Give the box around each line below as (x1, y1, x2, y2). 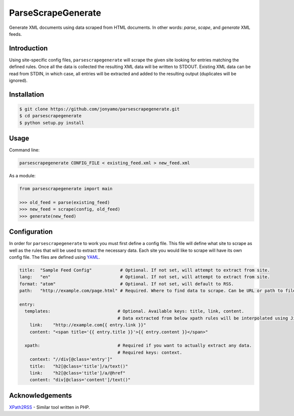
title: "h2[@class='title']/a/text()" (29, 363, 128, 369)
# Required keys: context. (117, 349, 182, 355)
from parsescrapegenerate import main (19, 186, 113, 192)
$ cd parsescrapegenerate (19, 113, 82, 119)
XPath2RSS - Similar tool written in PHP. (9, 404, 90, 410)
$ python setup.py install (19, 120, 84, 125)
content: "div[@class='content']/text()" (29, 377, 131, 383)
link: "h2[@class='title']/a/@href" (29, 370, 126, 376)
